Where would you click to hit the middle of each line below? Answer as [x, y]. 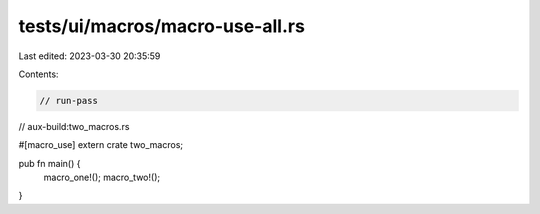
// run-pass [69, 100]
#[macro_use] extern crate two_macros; [101, 145]
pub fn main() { [49, 163]
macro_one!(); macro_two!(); [101, 177]
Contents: [38, 74]
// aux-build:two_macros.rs [74, 126]
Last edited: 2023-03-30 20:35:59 [89, 56]
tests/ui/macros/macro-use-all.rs [161, 26]
